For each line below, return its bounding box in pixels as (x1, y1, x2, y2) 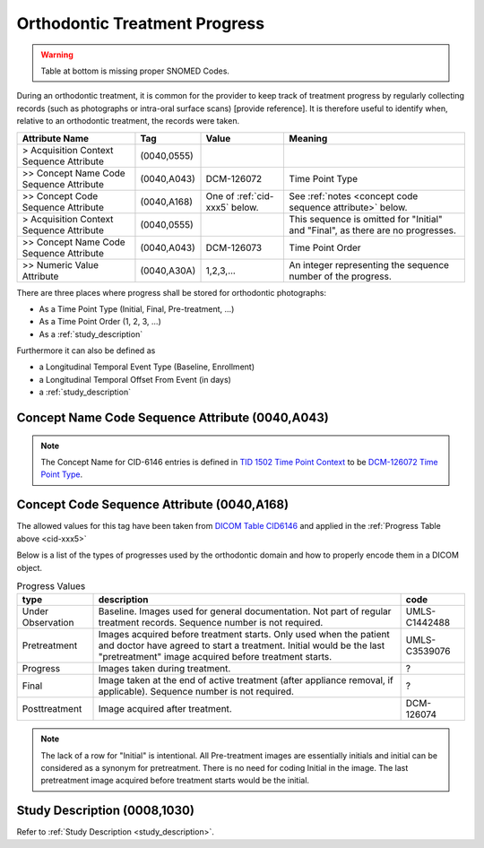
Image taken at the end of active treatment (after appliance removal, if (98, 674, 393, 687)
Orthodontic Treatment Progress (16, 13, 264, 33)
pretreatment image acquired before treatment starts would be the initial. (40, 775, 309, 786)
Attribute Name (22, 132, 90, 144)
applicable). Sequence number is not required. (98, 686, 295, 698)
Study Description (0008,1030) (16, 803, 194, 818)
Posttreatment (22, 703, 82, 715)
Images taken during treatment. (98, 662, 231, 675)
